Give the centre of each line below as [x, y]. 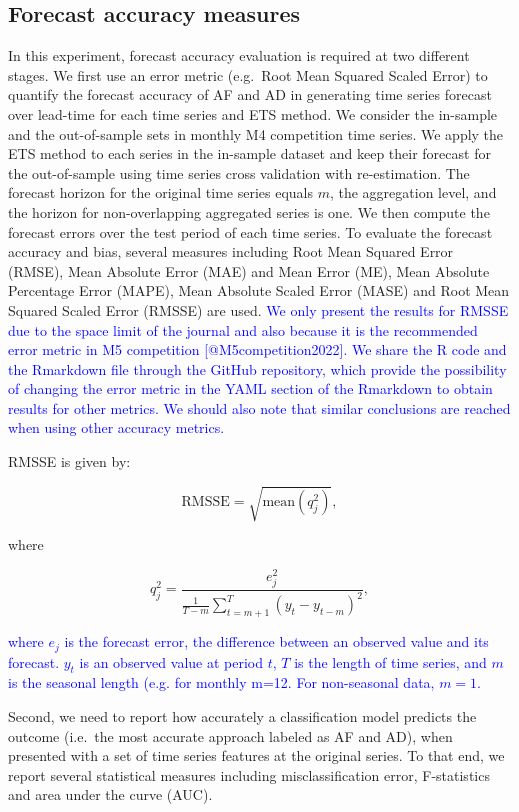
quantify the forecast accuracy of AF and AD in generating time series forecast [250, 94]
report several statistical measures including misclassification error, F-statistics [249, 774]
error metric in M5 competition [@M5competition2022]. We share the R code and [257, 349]
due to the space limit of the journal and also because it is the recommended [243, 329]
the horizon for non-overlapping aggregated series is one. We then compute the [249, 211]
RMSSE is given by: [69, 461]
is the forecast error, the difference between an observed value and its [276, 641]
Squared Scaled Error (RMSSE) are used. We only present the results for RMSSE [258, 309]
